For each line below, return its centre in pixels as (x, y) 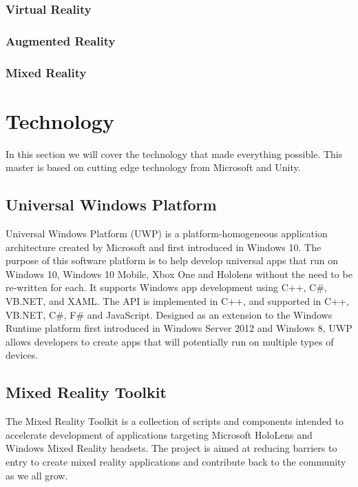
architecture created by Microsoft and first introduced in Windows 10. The (164, 247)
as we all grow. (37, 475)
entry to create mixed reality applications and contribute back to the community (176, 461)
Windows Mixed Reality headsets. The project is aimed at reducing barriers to (171, 448)
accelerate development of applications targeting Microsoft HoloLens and (159, 434)
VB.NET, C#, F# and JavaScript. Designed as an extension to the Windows (169, 314)
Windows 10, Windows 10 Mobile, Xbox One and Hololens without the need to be (179, 274)
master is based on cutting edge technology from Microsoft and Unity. (153, 167)
